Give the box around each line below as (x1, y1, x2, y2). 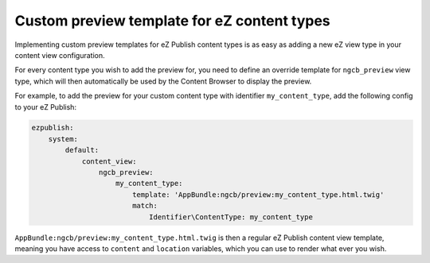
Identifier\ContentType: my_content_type (148, 212, 314, 222)
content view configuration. (14, 50, 105, 60)
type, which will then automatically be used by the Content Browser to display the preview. (14, 76, 312, 86)
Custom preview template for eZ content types (14, 12, 330, 29)
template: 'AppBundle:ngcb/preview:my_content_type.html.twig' (131, 190, 385, 199)
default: (64, 145, 100, 155)
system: (48, 134, 79, 143)
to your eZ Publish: (14, 102, 77, 111)
